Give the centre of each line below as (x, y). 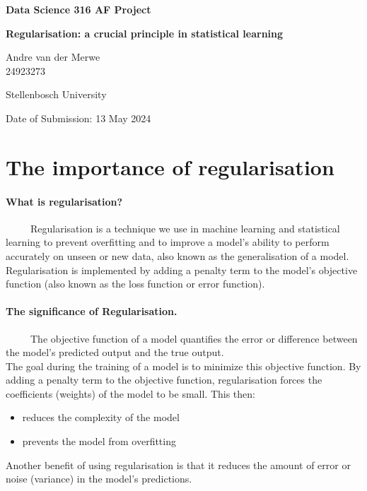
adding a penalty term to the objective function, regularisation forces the (164, 380)
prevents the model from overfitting (99, 441)
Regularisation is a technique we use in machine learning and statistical (185, 228)
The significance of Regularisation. (92, 311)
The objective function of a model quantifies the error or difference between (194, 338)
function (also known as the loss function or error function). (135, 284)
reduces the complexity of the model (101, 417)
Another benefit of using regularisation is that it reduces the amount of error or (178, 465)
